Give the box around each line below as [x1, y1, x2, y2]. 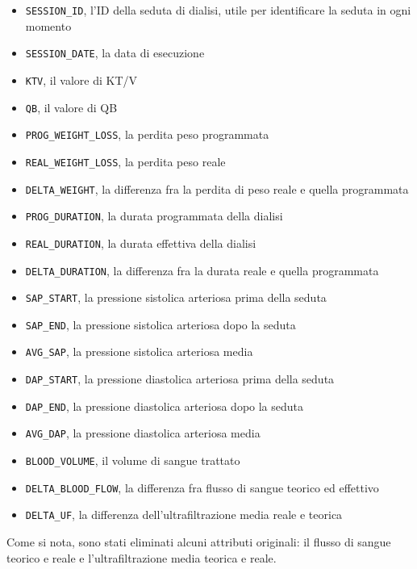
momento [25, 17, 72, 34]
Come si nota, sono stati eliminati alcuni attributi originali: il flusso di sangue [6, 533, 391, 550]
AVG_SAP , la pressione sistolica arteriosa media [25, 343, 253, 360]
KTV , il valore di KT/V [25, 71, 137, 88]
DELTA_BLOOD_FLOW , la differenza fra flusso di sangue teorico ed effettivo [25, 479, 379, 496]
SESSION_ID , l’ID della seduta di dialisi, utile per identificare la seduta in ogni [25, 2, 411, 18]
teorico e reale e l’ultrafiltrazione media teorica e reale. [6, 549, 277, 566]
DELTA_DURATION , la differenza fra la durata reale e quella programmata [25, 261, 379, 278]
